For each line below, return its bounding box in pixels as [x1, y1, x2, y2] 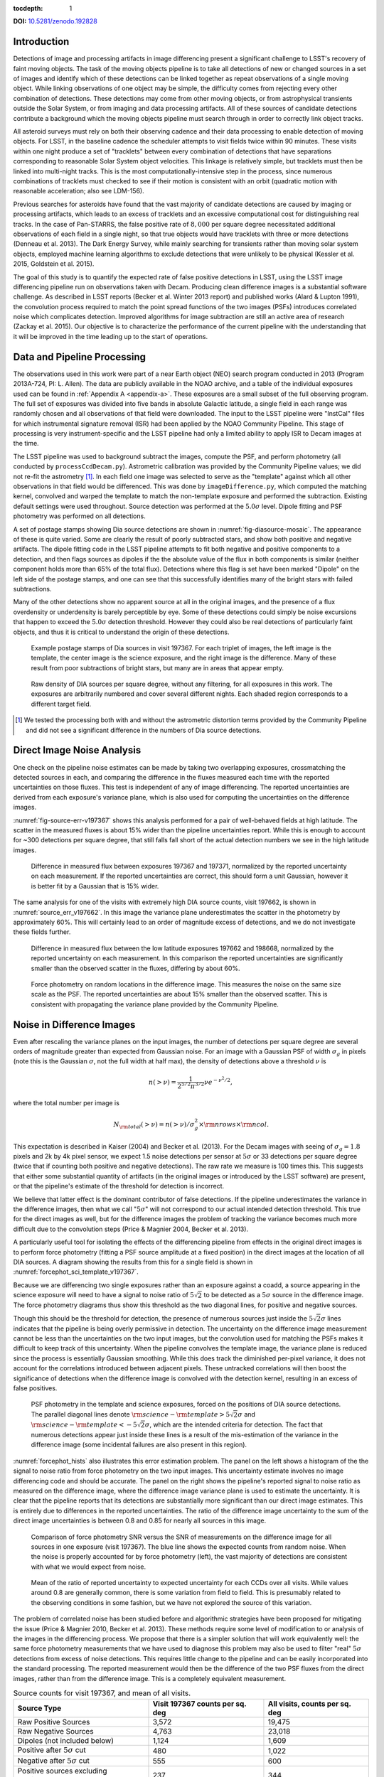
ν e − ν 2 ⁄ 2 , [203, 1075, 233, 1086]
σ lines [321, 1314, 341, 1322]
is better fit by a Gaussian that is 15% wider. [31, 881, 159, 890]
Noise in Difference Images [13, 1019, 136, 1031]
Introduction [13, 36, 70, 48]
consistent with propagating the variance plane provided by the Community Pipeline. [31, 999, 279, 1009]
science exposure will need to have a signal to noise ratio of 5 [13, 1291, 195, 1299]
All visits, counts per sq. [267, 1699, 351, 1709]
